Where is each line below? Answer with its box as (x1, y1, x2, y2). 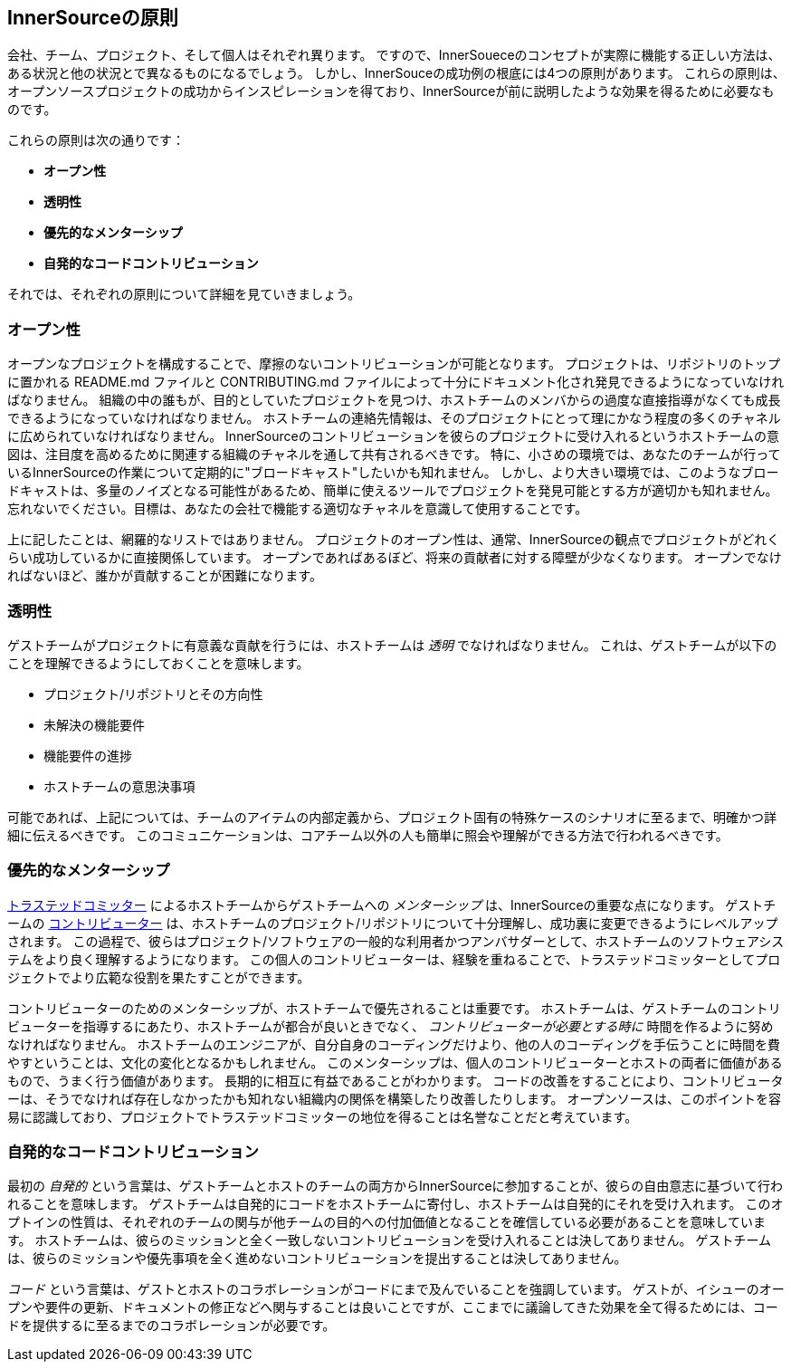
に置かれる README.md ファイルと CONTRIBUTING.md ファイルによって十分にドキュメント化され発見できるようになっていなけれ (7, 374, 785, 390)
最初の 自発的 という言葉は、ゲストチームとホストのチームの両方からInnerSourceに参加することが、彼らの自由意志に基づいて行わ (7, 1178, 783, 1194)
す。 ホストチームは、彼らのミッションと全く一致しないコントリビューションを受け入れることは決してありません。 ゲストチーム (7, 1232, 772, 1249)
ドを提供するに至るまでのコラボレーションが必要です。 (7, 1317, 336, 1334)
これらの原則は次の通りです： (7, 132, 185, 148)
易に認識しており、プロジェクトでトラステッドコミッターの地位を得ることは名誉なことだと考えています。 (7, 1108, 638, 1125)
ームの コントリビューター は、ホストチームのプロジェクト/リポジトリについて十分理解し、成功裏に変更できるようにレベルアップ (7, 914, 778, 931)
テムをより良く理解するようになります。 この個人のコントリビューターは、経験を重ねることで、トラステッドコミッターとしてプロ (7, 951, 781, 967)
